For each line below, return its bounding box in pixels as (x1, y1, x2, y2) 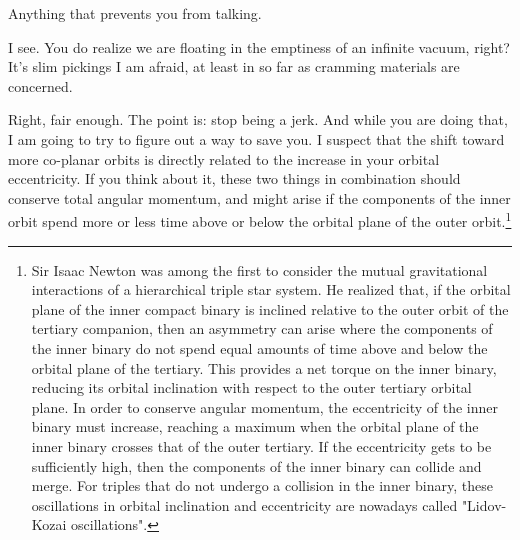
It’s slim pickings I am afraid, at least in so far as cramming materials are (8, 56, 460, 77)
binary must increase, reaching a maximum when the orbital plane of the (31, 416, 479, 437)
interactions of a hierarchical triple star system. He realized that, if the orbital (31, 279, 511, 300)
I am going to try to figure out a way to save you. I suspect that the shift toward (8, 128, 505, 149)
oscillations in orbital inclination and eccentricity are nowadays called (31, 494, 458, 515)
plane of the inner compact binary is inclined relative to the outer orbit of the (31, 298, 509, 319)
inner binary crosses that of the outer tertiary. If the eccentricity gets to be (31, 435, 492, 456)
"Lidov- (461, 494, 507, 515)
